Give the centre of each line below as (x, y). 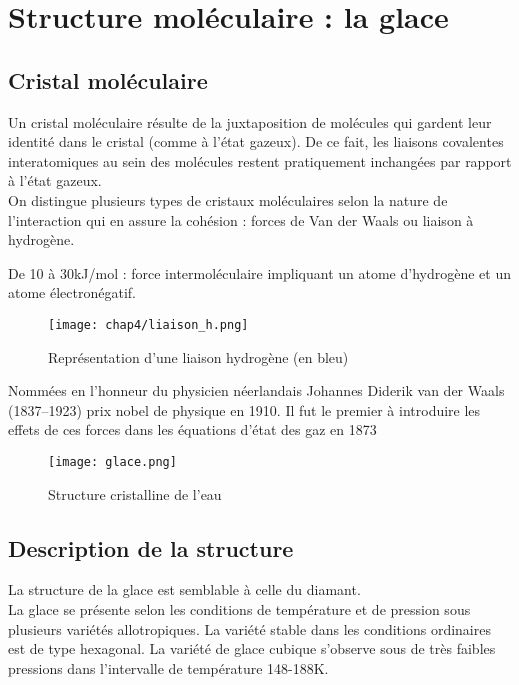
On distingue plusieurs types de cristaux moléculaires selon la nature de (228, 199)
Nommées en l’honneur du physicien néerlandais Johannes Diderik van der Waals (256, 390)
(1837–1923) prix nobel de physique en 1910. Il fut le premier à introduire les (244, 409)
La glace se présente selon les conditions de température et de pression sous (239, 609)
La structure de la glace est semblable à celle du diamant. (184, 589)
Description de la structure (151, 547)
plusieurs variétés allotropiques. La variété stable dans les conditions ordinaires (249, 628)
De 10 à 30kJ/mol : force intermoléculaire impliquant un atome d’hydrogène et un (259, 272)
